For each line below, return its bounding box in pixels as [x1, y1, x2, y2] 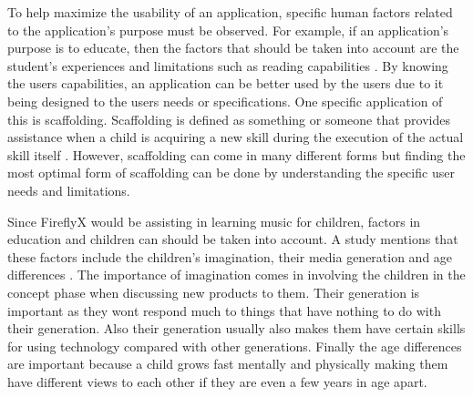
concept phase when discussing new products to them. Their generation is [7, 282, 420, 301]
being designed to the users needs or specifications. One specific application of [7, 91, 443, 110]
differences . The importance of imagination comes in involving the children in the [7, 265, 466, 284]
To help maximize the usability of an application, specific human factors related [7, 3, 453, 21]
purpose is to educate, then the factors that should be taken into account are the [7, 38, 459, 57]
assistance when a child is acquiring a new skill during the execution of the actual [7, 127, 464, 147]
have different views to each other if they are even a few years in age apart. [7, 372, 427, 391]
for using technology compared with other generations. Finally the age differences [7, 336, 462, 355]
